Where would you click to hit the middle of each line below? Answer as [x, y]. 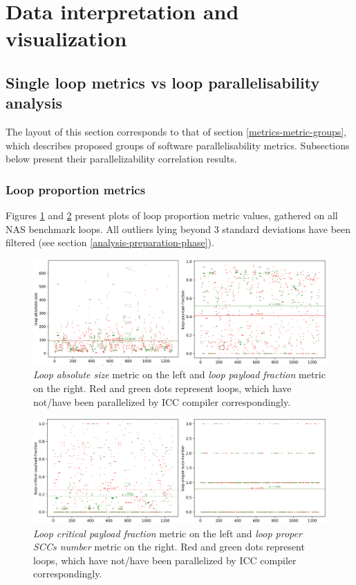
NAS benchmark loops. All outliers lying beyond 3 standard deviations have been [178, 229]
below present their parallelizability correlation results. [121, 159]
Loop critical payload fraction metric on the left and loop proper [168, 533]
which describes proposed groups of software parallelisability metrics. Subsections [178, 145]
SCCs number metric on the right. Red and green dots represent [169, 547]
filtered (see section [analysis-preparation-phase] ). [110, 242]
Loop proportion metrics [76, 189]
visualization [66, 38]
